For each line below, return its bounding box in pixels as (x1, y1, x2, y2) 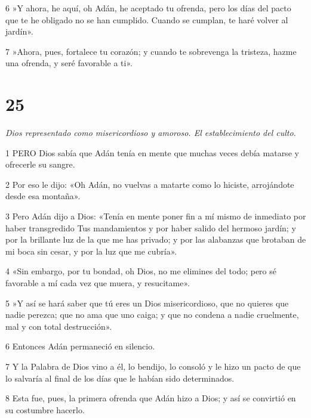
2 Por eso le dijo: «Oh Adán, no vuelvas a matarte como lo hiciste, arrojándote (5, 178, 294, 190)
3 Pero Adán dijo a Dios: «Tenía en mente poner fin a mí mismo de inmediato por (5, 210, 306, 222)
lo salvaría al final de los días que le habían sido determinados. (5, 371, 235, 384)
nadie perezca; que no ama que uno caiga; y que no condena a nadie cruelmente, (5, 308, 299, 321)
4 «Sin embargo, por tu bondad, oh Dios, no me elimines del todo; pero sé (5, 265, 277, 277)
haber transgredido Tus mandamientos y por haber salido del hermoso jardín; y (5, 221, 296, 234)
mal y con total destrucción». (5, 320, 112, 332)
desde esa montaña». (5, 190, 81, 202)
